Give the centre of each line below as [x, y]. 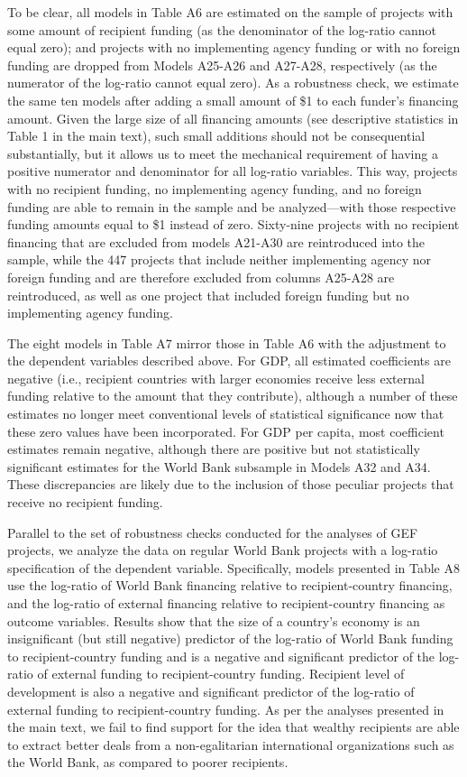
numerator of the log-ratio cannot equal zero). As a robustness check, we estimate [233, 83]
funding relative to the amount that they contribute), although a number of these [233, 396]
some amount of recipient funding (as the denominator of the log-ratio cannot [222, 29]
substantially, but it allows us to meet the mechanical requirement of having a [223, 153]
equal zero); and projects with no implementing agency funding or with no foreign [234, 47]
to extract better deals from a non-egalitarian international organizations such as [231, 744]
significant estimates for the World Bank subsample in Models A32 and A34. [219, 466]
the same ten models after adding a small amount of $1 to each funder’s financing [233, 100]
